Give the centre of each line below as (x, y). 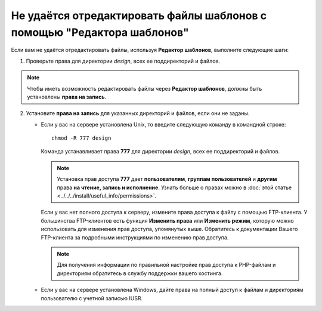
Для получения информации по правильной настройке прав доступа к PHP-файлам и (166, 265)
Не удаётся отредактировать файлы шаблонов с (139, 16)
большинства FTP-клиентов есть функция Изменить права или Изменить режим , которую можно (168, 220)
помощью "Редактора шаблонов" (100, 32)
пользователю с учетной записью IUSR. (92, 298)
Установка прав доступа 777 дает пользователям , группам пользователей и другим (167, 179)
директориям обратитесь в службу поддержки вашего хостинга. (140, 273)
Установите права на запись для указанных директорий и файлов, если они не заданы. (138, 113)
